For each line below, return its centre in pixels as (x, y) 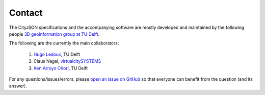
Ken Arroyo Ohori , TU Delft (61, 68)
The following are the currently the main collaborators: (64, 43)
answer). (18, 86)
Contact (26, 13)
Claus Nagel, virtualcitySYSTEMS (67, 61)
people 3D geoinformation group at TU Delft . (54, 34)
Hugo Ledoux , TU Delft (57, 54)
